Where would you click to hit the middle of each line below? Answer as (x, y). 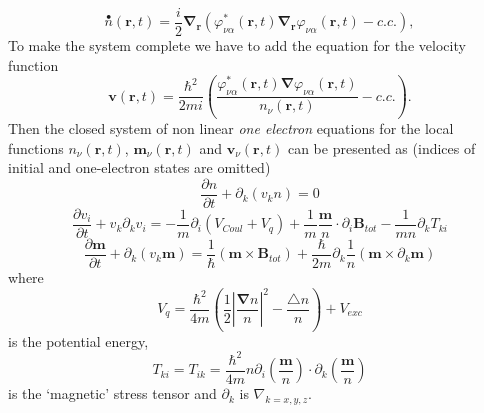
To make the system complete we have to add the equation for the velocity (237, 45)
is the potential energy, (78, 340)
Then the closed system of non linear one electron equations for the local (231, 127)
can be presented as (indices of (381, 147)
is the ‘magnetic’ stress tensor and (112, 393)
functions (36, 147)
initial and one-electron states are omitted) (139, 167)
